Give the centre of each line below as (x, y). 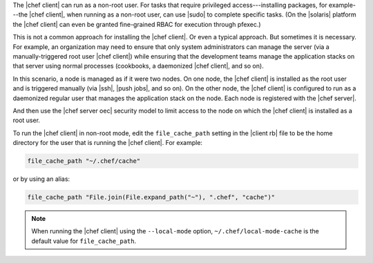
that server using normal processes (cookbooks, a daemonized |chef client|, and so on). (138, 66)
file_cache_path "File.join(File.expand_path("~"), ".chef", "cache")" (151, 197)
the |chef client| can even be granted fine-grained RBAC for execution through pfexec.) (137, 24)
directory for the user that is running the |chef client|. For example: (108, 143)
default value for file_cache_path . (84, 241)
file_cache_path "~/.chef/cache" (84, 161)
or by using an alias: (41, 179)
